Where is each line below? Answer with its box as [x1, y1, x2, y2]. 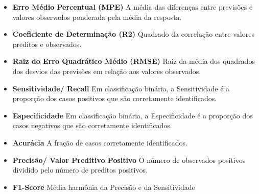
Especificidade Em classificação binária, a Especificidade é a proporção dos [12, 110, 253, 120]
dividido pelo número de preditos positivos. [12, 164, 148, 175]
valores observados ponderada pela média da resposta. [12, 11, 182, 22]
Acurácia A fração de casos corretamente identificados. [12, 137, 187, 148]
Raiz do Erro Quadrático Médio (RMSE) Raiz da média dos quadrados [12, 56, 255, 66]
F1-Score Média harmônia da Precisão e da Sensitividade [12, 181, 195, 192]
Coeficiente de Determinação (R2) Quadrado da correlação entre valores [12, 29, 254, 39]
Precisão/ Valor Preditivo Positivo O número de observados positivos [12, 154, 246, 165]
